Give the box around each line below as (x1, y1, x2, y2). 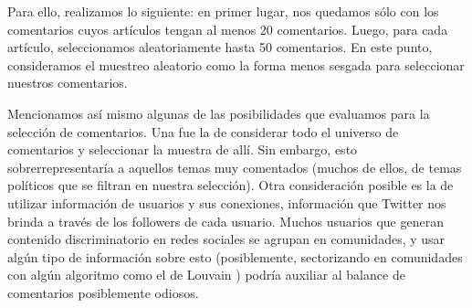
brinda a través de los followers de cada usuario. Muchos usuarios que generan (7, 211, 444, 230)
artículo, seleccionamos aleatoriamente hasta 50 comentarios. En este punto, (7, 37, 433, 57)
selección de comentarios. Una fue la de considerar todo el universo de (7, 122, 399, 141)
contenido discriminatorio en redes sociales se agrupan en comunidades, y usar (7, 229, 446, 249)
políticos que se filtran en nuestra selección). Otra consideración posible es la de (7, 175, 454, 195)
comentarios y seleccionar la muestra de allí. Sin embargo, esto (7, 140, 358, 159)
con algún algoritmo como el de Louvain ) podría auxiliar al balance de (7, 265, 405, 284)
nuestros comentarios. (7, 73, 128, 92)
